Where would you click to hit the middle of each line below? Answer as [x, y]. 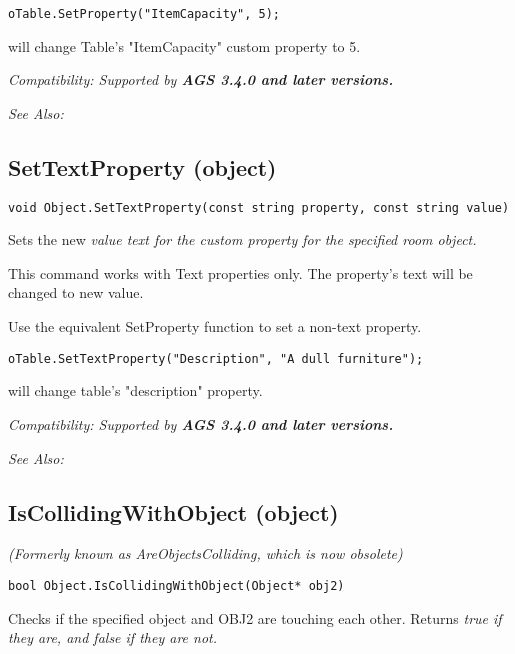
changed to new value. [76, 292]
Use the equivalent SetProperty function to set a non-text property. [215, 326]
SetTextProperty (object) [142, 166]
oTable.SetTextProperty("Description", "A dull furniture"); [216, 358]
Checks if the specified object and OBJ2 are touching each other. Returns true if [255, 617]
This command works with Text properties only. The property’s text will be [240, 272]
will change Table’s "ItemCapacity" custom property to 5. [184, 45]
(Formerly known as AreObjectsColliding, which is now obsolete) [205, 553]
